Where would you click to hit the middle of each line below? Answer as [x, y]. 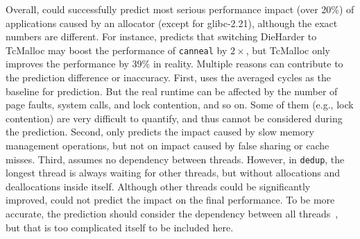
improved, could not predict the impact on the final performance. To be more [170, 200]
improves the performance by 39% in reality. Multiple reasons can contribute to [174, 64]
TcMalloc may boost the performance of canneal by [117, 50]
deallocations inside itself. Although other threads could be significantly [158, 186]
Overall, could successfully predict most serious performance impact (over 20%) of [180, 9]
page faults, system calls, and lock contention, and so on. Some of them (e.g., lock [180, 105]
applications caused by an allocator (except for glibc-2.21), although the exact [172, 23]
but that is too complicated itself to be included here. [120, 227]
